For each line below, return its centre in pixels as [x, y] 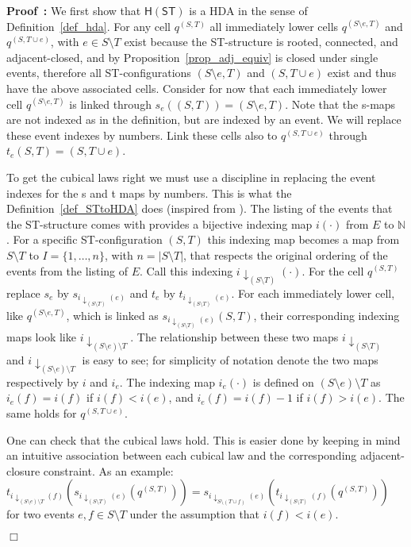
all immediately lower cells [274, 26]
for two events [40, 514]
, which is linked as [112, 315]
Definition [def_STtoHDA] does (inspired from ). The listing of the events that [200, 208]
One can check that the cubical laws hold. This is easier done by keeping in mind [204, 439]
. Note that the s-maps [340, 104]
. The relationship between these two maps [234, 337]
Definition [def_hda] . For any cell [88, 26]
